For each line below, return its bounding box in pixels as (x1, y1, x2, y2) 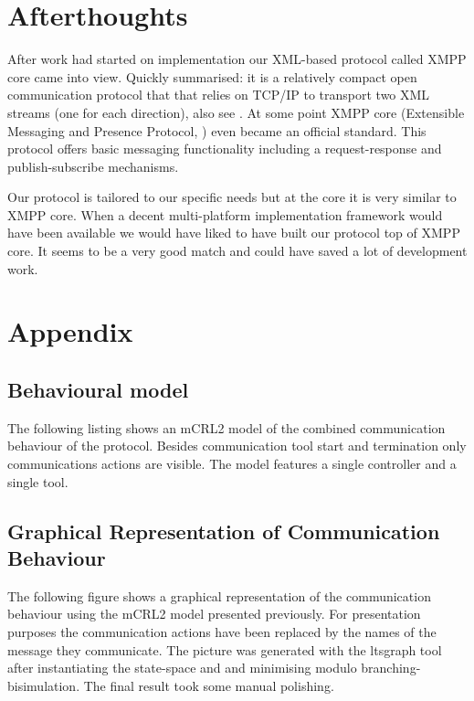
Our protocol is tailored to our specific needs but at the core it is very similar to (7, 187, 457, 207)
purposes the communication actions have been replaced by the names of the (7, 621, 437, 641)
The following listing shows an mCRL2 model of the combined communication (7, 418, 446, 437)
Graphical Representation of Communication (7, 516, 440, 545)
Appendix (7, 313, 133, 350)
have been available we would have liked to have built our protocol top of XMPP (7, 223, 460, 242)
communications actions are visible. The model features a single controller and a (7, 454, 457, 473)
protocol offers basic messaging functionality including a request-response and (7, 139, 442, 158)
